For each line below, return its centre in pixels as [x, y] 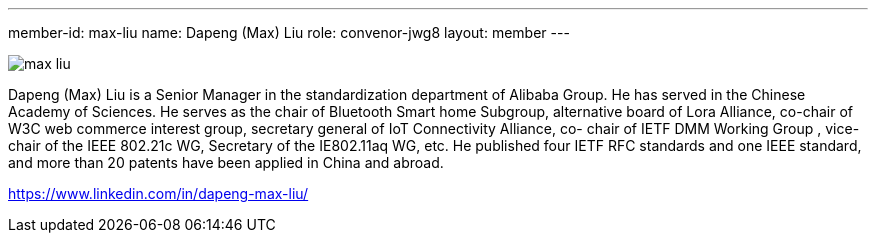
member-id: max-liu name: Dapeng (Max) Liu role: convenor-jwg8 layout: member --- [289, 32]
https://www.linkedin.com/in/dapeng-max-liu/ [158, 193]
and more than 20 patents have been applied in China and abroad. [226, 162]
